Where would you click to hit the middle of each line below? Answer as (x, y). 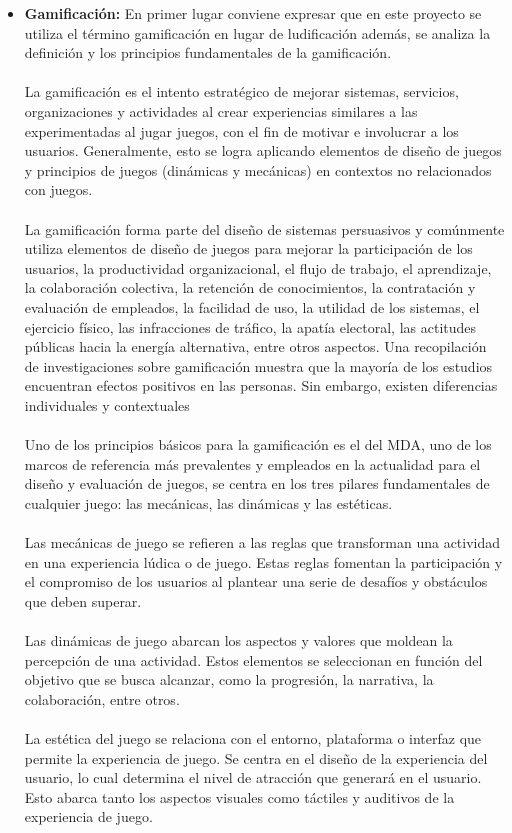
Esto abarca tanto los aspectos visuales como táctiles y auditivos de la (239, 796)
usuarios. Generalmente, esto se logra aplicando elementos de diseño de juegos (263, 150)
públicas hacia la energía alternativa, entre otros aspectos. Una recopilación (255, 346)
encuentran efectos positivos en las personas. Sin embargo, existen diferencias (261, 385)
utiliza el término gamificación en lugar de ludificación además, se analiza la (257, 32)
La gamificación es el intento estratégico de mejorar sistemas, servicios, (241, 91)
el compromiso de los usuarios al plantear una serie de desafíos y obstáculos (256, 581)
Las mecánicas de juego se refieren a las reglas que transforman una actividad (262, 542)
